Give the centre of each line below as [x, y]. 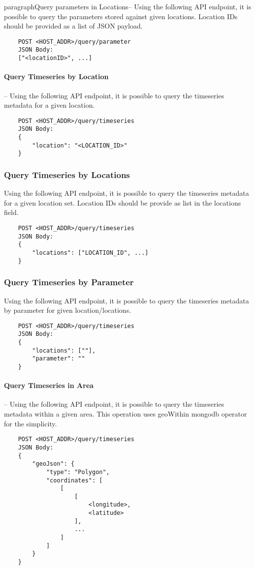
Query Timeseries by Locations [67, 174]
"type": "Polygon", [78, 472]
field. [11, 212]
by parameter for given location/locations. [68, 310]
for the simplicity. [31, 423]
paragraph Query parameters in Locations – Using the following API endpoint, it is [128, 6]
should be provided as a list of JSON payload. [73, 26]
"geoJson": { [53, 464]
